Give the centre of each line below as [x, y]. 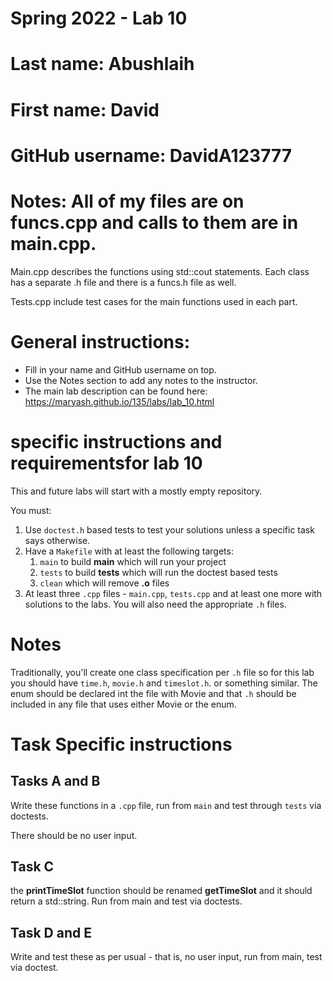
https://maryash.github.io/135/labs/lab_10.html [119, 401]
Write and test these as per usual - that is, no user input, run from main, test [166, 957]
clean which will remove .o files [104, 583]
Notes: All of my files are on [127, 201]
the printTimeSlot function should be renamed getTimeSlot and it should [161, 891]
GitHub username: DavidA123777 [151, 155]
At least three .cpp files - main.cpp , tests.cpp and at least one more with [173, 593]
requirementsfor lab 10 [106, 463]
